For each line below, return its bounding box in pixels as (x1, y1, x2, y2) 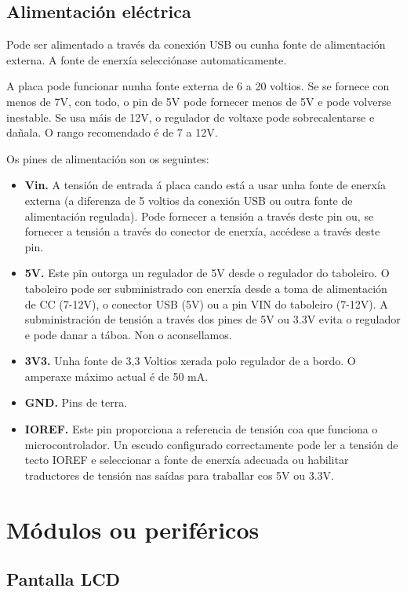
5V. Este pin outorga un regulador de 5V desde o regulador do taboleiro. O (24, 265, 390, 281)
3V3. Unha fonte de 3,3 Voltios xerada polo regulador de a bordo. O (24, 353, 356, 369)
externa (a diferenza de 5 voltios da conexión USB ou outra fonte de (24, 192, 353, 208)
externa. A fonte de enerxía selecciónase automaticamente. (6, 51, 287, 68)
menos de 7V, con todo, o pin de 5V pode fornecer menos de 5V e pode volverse (6, 93, 391, 109)
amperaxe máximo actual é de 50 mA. (24, 367, 209, 384)
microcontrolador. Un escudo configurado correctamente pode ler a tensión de (24, 436, 398, 452)
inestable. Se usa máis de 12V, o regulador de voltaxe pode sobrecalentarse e (6, 108, 375, 125)
